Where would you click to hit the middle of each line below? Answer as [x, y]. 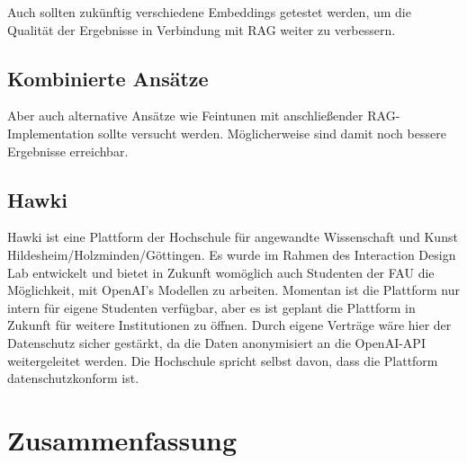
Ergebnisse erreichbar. [68, 151]
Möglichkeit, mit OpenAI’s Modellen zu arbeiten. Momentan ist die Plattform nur [233, 290]
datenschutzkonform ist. [73, 378]
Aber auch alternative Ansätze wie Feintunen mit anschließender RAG [202, 116]
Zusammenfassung [122, 439]
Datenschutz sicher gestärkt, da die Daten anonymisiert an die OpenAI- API [216, 342]
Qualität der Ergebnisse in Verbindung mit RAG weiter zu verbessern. [202, 29]
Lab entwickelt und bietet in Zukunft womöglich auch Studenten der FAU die [221, 272]
